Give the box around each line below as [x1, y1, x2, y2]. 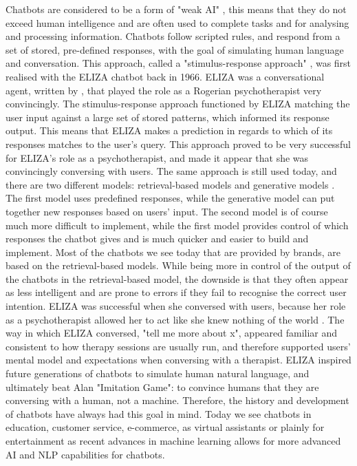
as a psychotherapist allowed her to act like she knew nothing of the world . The [6, 312, 345, 326]
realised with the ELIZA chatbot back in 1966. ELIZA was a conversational [6, 69, 325, 83]
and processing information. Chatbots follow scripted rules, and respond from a [6, 29, 340, 43]
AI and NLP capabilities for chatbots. [6, 447, 165, 461]
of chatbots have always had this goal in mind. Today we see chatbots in [6, 406, 312, 421]
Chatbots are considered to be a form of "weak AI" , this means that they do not [6, 2, 347, 16]
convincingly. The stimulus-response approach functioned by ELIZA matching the [6, 96, 350, 111]
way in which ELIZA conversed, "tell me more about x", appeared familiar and [6, 326, 338, 340]
